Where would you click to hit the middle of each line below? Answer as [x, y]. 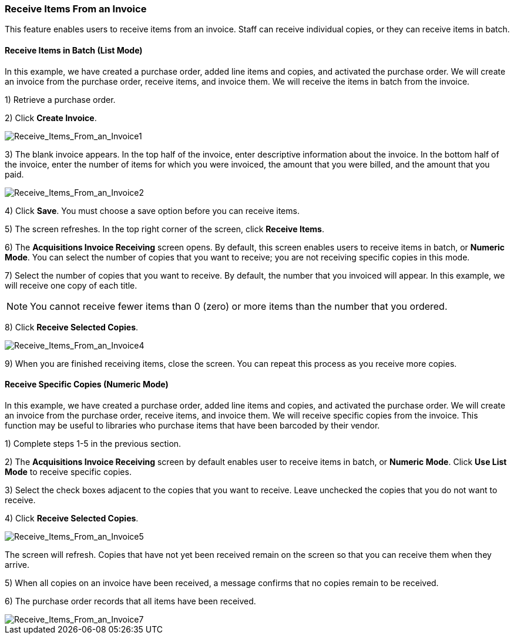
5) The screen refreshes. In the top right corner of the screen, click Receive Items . [165, 229]
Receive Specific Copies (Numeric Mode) [87, 384]
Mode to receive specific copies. [68, 471]
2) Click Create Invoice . [51, 118]
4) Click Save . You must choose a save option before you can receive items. [152, 210]
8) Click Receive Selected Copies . [72, 327]
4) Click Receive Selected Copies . [72, 518]
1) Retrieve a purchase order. [60, 99]
